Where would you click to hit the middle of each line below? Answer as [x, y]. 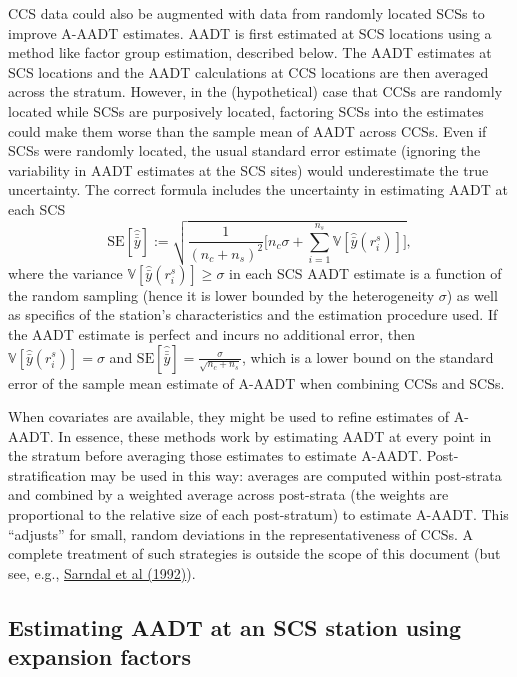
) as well [472, 294]
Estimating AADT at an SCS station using [234, 626]
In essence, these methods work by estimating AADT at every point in [275, 435]
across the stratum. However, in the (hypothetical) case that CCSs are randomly [255, 91]
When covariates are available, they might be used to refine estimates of [228, 416]
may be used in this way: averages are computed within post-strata [296, 474]
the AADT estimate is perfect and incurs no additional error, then [212, 333]
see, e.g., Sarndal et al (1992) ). [102, 572]
